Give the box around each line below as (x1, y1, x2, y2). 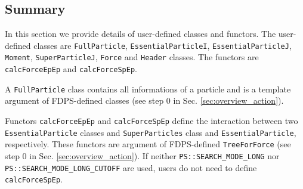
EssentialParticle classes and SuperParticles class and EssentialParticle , (5, 126, 296, 138)
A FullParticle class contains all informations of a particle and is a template (5, 82, 291, 95)
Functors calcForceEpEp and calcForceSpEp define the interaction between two (5, 114, 298, 127)
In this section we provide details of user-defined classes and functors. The (5, 27, 276, 40)
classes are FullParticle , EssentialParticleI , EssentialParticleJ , (33, 39, 292, 51)
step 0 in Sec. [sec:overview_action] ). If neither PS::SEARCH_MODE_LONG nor (5, 149, 280, 162)
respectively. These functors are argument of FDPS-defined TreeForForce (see (5, 138, 291, 150)
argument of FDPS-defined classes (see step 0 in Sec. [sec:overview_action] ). (5, 94, 284, 107)
